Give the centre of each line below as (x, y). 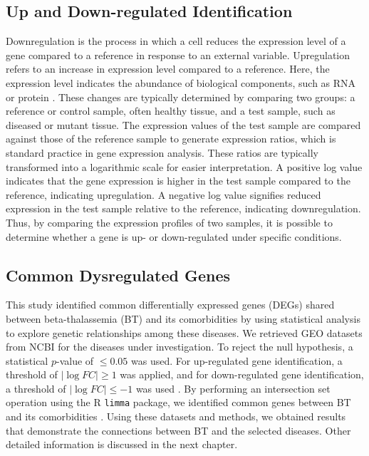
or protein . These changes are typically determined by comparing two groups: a (181, 97)
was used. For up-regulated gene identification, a (237, 360)
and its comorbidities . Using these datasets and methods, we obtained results (176, 416)
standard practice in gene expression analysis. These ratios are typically (162, 152)
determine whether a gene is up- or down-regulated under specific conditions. (174, 236)
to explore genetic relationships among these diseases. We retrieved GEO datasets (184, 332)
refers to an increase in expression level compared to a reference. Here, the (168, 69)
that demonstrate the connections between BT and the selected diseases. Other (178, 430)
